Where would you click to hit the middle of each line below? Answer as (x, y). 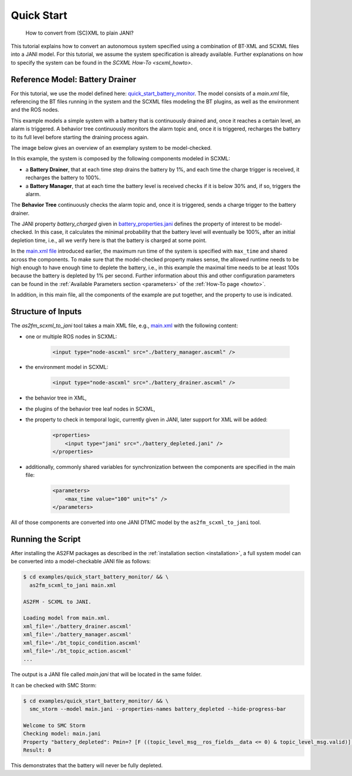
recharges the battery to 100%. (63, 178)
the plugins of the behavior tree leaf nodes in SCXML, (90, 409)
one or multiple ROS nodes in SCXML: (71, 336)
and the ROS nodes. (35, 110)
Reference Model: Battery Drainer (74, 79)
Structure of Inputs (46, 312)
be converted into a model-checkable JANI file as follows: (81, 562)
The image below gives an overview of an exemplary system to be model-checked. (111, 147)
